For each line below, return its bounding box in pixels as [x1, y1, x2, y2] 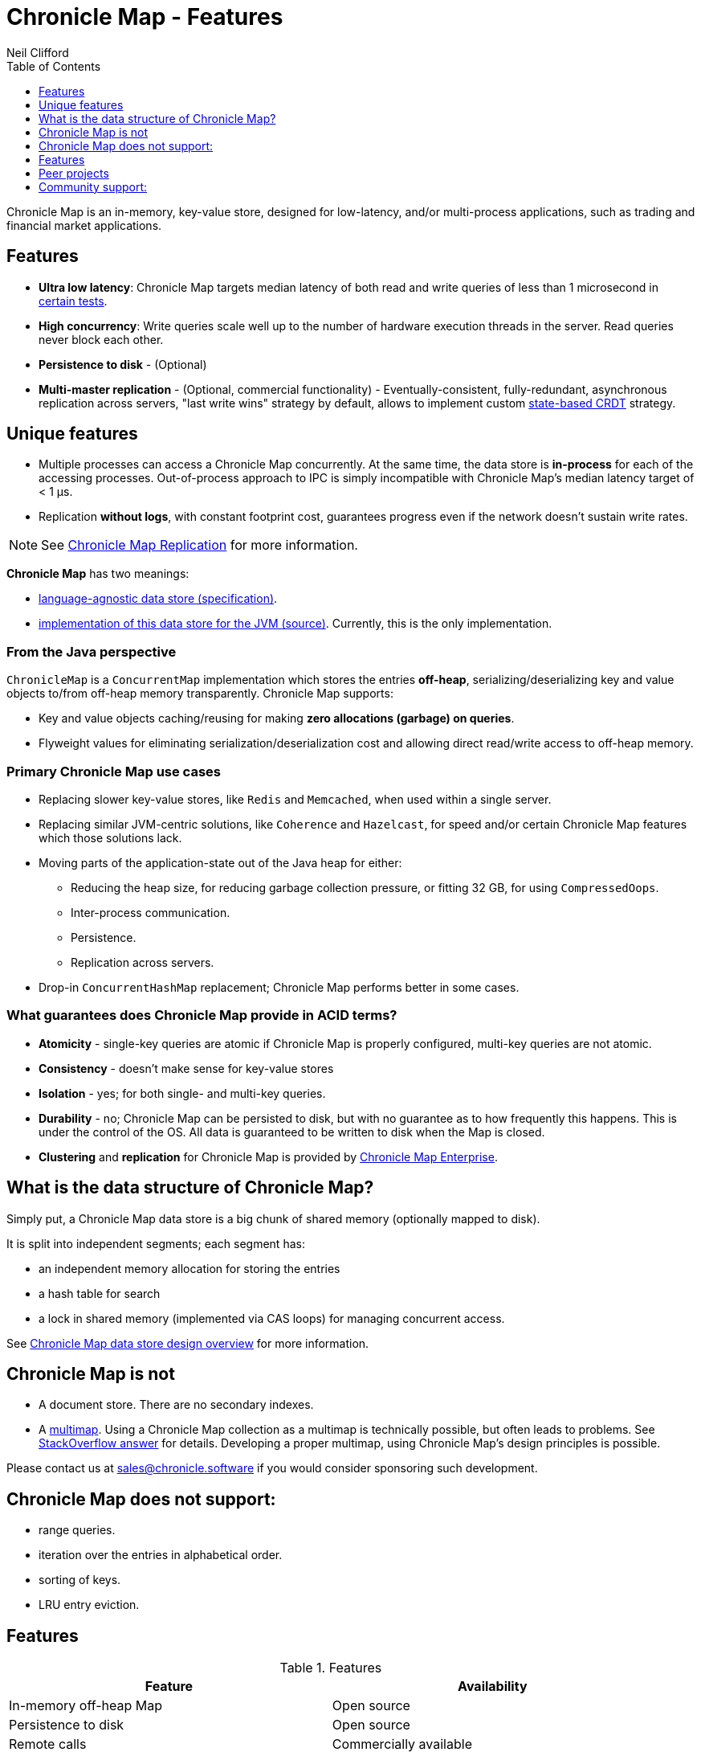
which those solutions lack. [39, 830, 182, 845]
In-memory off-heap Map [9, 1697, 163, 1714]
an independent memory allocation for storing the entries [39, 1261, 340, 1275]
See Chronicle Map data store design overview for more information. [6, 1336, 369, 1350]
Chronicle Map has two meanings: [6, 567, 190, 581]
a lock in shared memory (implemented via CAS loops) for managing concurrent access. [39, 1311, 505, 1325]
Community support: [39, 179, 148, 194]
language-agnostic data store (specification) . [39, 592, 278, 606]
